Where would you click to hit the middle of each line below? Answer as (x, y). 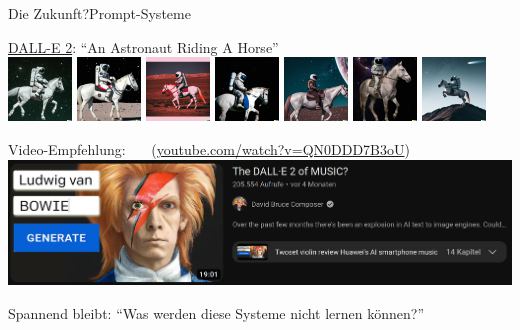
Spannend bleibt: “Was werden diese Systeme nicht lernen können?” (216, 312)
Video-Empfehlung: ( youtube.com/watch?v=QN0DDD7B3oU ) (209, 149)
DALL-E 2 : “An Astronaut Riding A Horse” (143, 46)
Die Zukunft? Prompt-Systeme (99, 13)
